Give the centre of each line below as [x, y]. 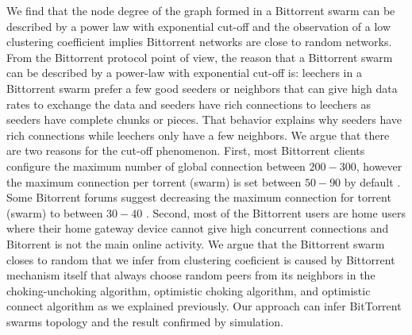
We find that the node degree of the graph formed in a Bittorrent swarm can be [201, 10]
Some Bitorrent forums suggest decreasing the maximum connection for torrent [199, 197]
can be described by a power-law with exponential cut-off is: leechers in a [184, 73]
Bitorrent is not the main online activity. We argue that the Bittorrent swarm [196, 243]
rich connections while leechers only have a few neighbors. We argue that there [198, 135]
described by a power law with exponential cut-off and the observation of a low [199, 26]
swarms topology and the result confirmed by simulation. [145, 321]
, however [379, 166]
